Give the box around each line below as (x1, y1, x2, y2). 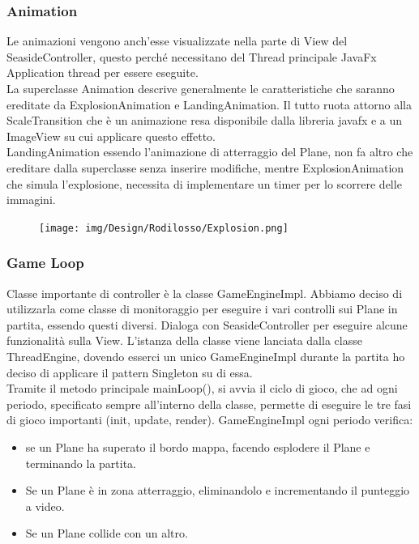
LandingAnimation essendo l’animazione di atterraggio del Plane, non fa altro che (6, 143, 413, 160)
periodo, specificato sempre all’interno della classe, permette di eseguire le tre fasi (6, 395, 412, 412)
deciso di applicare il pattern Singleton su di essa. (6, 363, 253, 380)
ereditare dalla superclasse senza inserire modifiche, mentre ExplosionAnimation (6, 159, 404, 176)
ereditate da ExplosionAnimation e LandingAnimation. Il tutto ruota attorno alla (6, 96, 412, 113)
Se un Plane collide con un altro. (25, 525, 188, 542)
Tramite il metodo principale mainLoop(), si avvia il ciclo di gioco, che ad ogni (6, 380, 398, 397)
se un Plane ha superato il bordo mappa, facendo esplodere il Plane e (25, 438, 370, 455)
